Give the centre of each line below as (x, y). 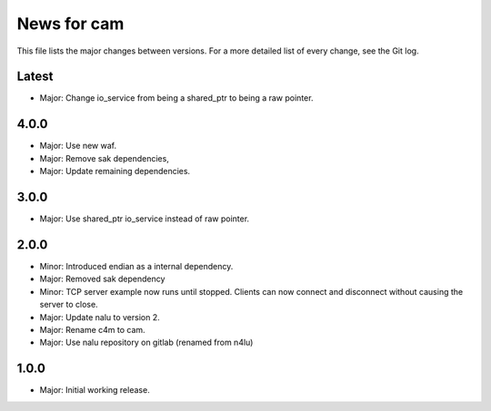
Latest (35, 77)
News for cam (70, 24)
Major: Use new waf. (78, 146)
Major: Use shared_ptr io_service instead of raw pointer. (145, 219)
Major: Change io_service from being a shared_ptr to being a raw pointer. (176, 98)
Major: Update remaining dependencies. (115, 171)
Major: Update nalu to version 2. (100, 317)
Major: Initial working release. (95, 390)
